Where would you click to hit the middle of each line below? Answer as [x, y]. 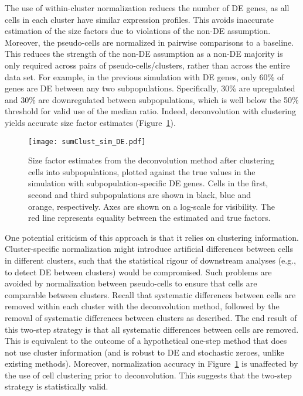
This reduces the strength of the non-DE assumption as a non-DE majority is [144, 54]
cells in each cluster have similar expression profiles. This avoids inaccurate [139, 19]
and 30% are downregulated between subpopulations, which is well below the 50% [152, 99]
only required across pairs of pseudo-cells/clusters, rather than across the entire [147, 65]
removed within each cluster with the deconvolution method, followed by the [142, 306]
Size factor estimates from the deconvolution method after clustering [151, 160]
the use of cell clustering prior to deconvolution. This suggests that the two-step [148, 375]
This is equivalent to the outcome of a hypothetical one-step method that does [146, 341]
